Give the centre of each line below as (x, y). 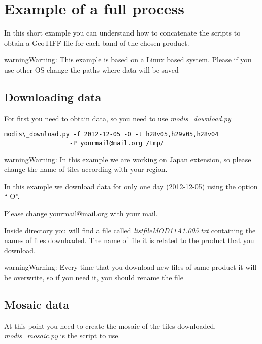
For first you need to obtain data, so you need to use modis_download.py (118, 118)
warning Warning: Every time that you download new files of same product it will (130, 267)
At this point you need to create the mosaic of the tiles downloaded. (110, 325)
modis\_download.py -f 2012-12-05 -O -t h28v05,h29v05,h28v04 (111, 135)
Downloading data (53, 97)
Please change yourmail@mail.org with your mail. (81, 213)
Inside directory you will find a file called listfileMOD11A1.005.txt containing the (130, 230)
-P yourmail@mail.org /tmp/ (117, 143)
